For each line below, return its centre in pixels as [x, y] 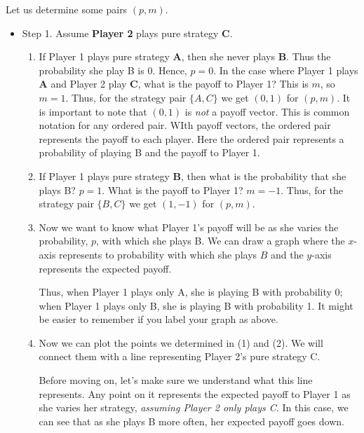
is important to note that [93, 111]
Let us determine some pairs [67, 9]
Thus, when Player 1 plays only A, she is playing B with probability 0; [191, 292]
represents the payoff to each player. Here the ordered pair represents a [191, 138]
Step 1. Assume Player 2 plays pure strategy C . [127, 33]
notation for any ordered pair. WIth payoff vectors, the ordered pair [185, 125]
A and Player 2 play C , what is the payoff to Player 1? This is [174, 84]
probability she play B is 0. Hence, [113, 70]
